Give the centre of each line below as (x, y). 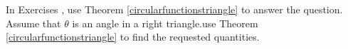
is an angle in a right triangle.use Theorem (165, 23)
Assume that (33, 23)
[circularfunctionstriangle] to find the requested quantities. (133, 37)
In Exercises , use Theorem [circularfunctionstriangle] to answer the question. (174, 9)
